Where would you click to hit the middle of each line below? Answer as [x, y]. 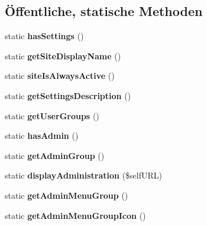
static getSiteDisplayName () [63, 55]
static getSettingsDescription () [68, 95]
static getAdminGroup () [55, 155]
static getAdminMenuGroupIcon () [75, 215]
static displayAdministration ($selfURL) [84, 175]
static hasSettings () [44, 36]
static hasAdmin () [42, 136]
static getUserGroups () [52, 115]
